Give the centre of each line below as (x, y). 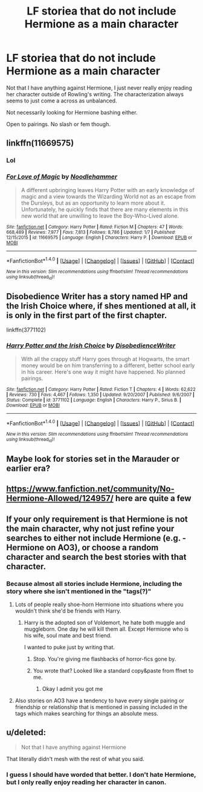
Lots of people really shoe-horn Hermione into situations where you (99, 605)
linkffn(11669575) (40, 143)
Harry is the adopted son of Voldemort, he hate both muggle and (105, 623)
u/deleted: (26, 732)
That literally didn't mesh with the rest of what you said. (76, 759)
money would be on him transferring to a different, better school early (108, 365)
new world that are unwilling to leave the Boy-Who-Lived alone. (100, 216)
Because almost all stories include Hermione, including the (94, 584)
